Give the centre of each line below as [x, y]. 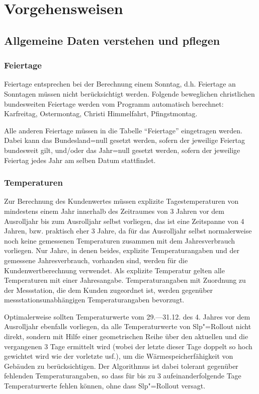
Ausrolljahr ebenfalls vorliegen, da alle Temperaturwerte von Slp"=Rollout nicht [128, 326]
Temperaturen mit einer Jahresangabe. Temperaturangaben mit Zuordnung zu [125, 280]
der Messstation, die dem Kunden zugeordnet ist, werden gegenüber [109, 290]
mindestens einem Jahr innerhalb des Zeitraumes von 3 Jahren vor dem [114, 211]
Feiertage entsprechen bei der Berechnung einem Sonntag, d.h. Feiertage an [120, 84]
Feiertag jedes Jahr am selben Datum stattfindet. [80, 160]
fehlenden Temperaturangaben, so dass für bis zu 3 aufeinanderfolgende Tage [123, 376]
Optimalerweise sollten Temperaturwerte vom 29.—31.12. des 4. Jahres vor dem [127, 316]
